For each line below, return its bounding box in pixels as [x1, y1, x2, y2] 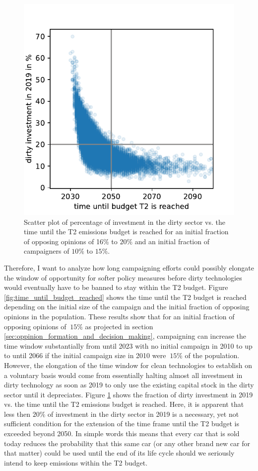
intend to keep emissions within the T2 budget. [4, 457, 148, 468]
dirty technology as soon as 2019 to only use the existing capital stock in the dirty [4, 379, 254, 390]
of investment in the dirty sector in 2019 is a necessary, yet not [48, 408, 239, 419]
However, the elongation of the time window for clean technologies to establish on [4, 360, 252, 370]
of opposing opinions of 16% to [24, 236, 118, 246]
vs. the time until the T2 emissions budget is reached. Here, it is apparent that [4, 399, 244, 409]
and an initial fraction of [134, 236, 209, 246]
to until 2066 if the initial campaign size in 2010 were [4, 350, 166, 361]
